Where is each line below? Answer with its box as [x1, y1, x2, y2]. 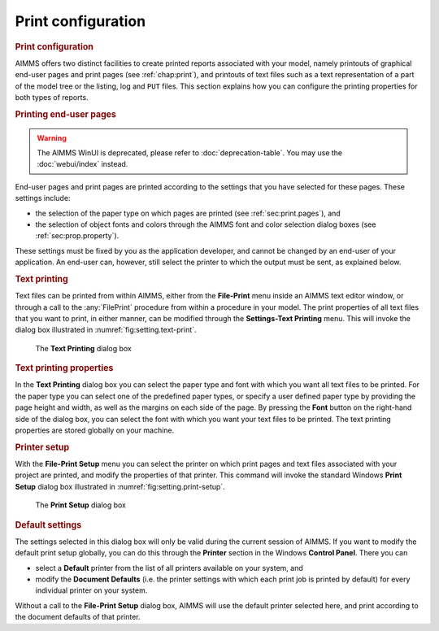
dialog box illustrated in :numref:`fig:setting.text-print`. [15, 325, 197, 335]
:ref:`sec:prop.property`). [35, 231, 120, 241]
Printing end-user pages [15, 108, 117, 120]
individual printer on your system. [35, 585, 148, 595]
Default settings [15, 519, 82, 530]
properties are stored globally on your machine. [15, 425, 175, 435]
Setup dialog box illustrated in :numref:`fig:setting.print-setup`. [15, 481, 225, 491]
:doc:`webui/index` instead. [37, 159, 128, 169]
